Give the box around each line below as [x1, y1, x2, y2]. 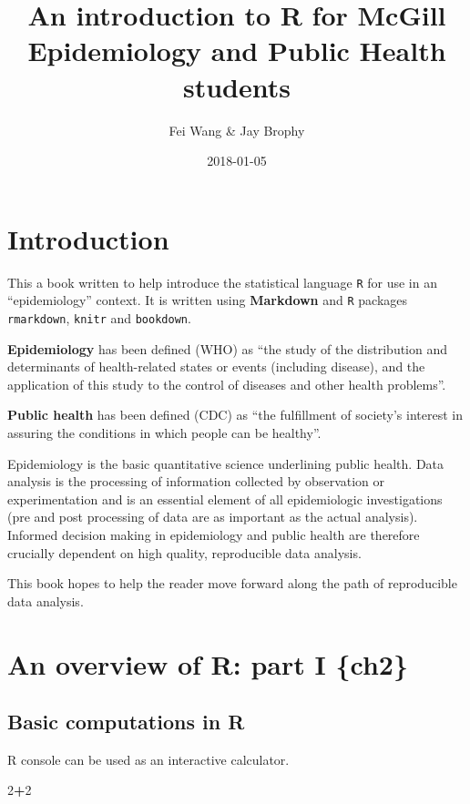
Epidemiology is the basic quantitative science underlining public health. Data [7, 453, 444, 473]
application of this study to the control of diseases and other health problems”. [7, 374, 446, 393]
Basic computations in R [7, 707, 245, 736]
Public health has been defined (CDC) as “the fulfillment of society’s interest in [7, 405, 463, 424]
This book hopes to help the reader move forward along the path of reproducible [7, 574, 457, 593]
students [183, 67, 291, 105]
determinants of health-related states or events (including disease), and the [7, 357, 425, 376]
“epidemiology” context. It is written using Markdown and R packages [7, 290, 408, 310]
